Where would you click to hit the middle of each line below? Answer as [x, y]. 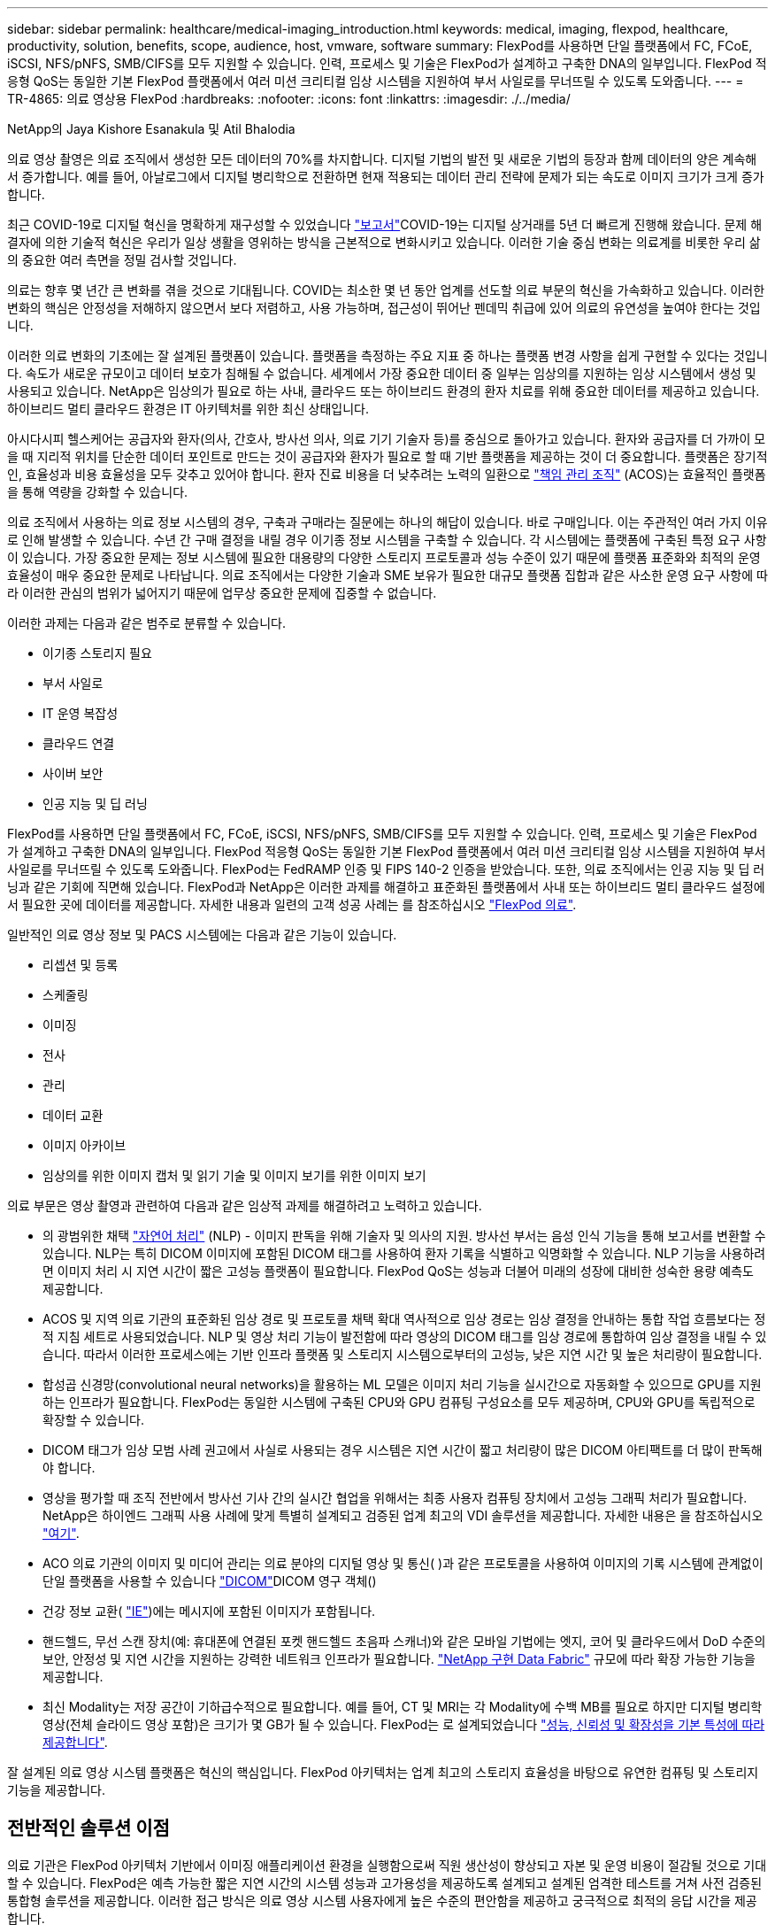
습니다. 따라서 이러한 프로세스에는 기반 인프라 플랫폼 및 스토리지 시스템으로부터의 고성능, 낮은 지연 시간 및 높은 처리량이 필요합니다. [403, 1354]
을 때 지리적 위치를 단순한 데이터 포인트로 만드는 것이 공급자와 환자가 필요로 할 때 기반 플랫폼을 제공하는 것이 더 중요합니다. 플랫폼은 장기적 [387, 456]
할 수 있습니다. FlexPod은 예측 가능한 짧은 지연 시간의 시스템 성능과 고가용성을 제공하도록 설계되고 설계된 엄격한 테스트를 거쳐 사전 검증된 [385, 1882]
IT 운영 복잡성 [81, 713]
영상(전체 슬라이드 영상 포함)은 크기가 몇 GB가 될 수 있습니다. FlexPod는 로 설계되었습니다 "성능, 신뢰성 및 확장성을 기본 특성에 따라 [404, 1724]
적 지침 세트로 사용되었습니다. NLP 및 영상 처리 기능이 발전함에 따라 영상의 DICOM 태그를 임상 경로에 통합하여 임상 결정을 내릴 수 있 [405, 1337]
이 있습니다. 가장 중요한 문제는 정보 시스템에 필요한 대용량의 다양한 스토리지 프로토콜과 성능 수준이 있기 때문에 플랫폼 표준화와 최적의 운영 [384, 557]
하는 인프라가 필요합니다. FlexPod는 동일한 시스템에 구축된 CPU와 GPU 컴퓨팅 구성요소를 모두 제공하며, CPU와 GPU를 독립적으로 [399, 1402]
